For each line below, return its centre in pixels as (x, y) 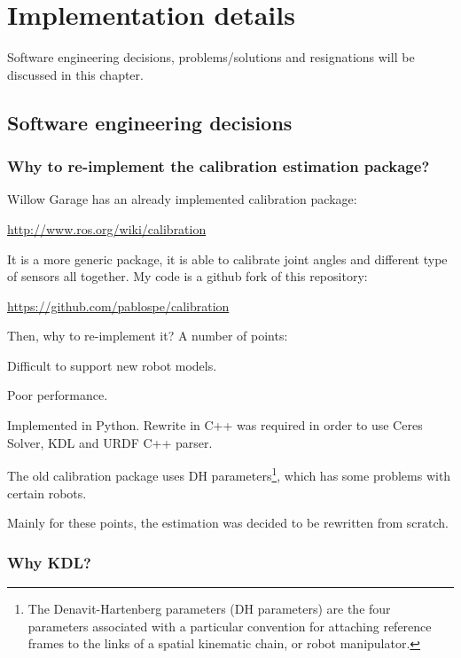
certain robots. (47, 493)
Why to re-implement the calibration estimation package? (219, 166)
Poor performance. (58, 395)
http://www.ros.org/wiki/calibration (107, 228)
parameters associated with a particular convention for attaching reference (230, 626)
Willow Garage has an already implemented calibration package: (182, 199)
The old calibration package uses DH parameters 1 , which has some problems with (229, 474)
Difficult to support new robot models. (112, 365)
